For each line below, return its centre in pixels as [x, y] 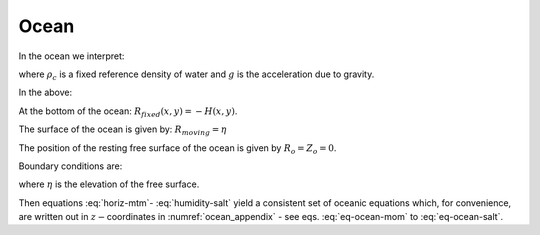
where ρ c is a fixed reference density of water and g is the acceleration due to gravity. [196, 75]
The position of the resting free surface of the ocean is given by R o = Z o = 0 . [177, 148]
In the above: [45, 92]
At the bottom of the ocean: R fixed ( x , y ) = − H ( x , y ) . [128, 112]
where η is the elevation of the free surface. [109, 184]
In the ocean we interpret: [71, 56]
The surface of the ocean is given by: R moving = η [122, 130]
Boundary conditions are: [70, 166]
